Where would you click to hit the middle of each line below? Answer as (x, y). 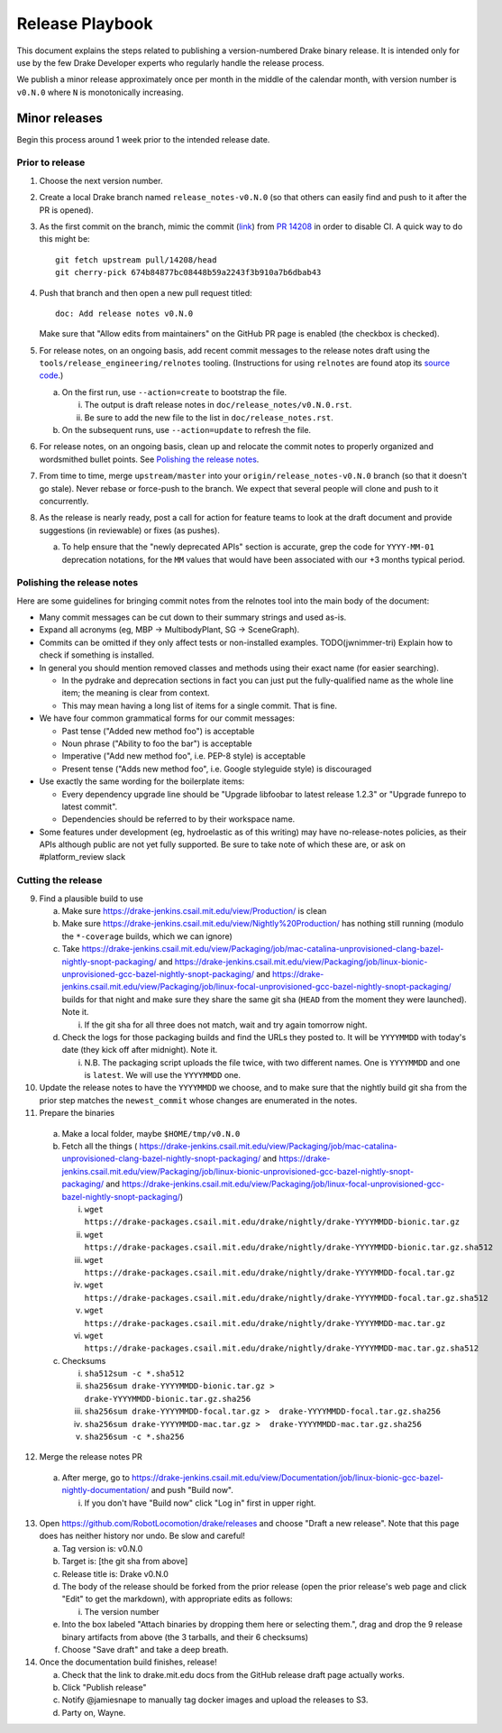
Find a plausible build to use (91, 899)
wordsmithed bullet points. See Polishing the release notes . (149, 459)
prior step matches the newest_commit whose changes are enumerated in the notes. (198, 1100)
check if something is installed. (97, 655)
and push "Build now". (192, 1490)
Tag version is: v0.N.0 (102, 1548)
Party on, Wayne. (94, 1712)
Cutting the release (59, 880)
